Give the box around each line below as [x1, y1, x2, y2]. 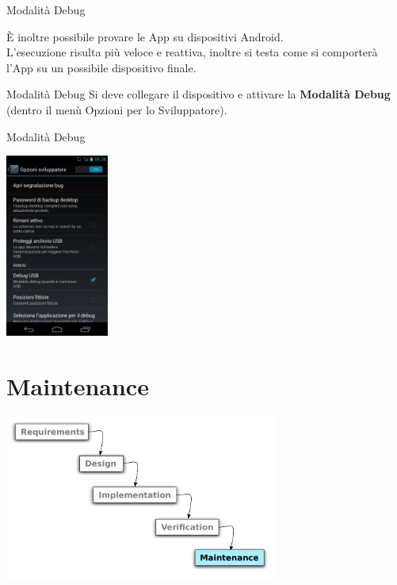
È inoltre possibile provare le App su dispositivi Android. [6, 28, 284, 44]
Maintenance [6, 369, 149, 402]
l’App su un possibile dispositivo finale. [6, 59, 197, 75]
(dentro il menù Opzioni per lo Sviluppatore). [6, 101, 227, 117]
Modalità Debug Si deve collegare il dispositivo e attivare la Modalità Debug [6, 86, 391, 102]
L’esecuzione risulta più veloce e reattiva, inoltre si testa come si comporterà [6, 44, 378, 60]
